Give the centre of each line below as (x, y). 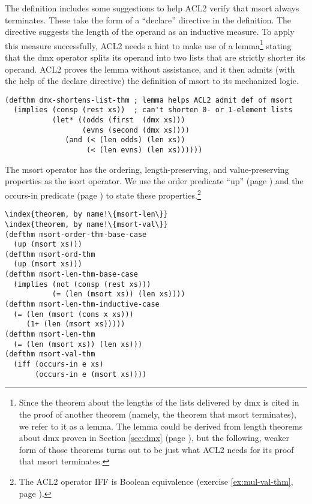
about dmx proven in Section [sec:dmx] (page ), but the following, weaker (154, 438)
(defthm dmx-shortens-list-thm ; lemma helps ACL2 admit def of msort (149, 100)
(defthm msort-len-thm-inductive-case (82, 304)
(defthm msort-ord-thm (50, 254)
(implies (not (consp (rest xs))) (82, 284)
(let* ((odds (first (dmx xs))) (118, 120)
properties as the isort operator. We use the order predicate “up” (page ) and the (154, 181)
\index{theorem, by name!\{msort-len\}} (87, 214)
